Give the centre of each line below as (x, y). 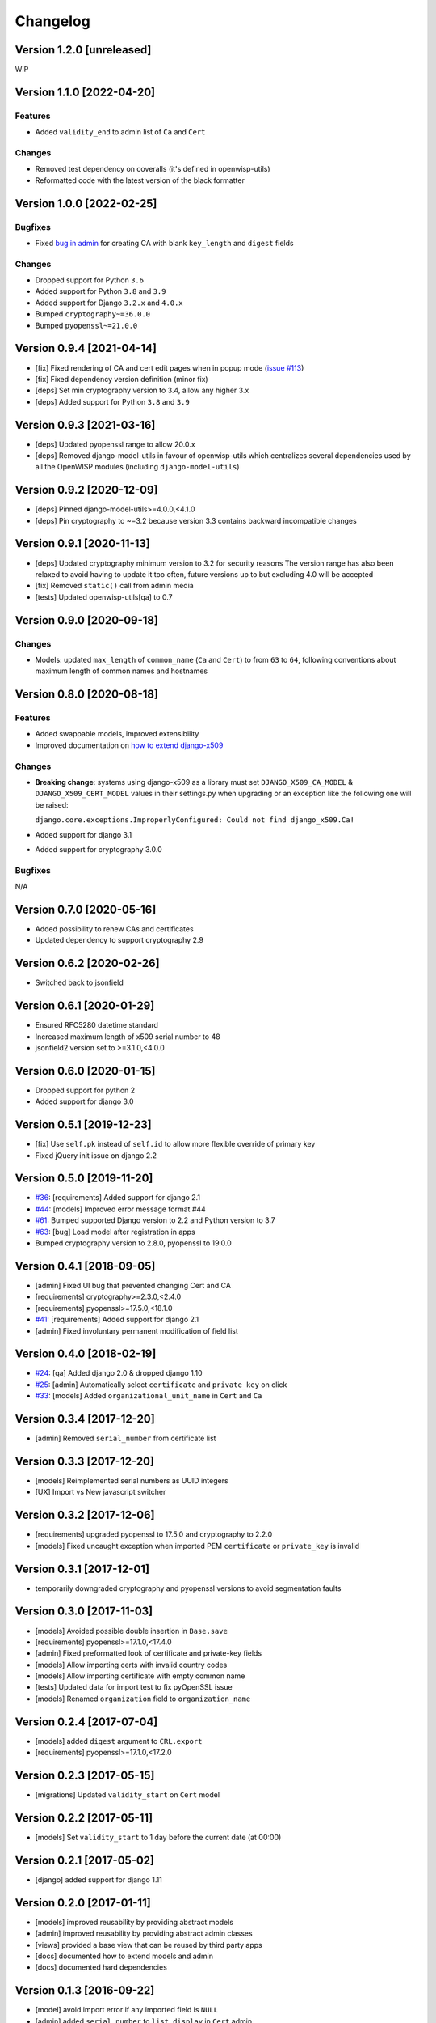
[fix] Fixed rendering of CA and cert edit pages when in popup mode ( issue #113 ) (170, 367)
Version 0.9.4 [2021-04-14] (86, 348)
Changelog (52, 21)
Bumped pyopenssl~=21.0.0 (86, 325)
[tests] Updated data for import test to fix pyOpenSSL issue (134, 1687)
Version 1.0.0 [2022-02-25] (86, 204)
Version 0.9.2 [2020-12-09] (86, 490)
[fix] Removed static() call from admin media (114, 586)
